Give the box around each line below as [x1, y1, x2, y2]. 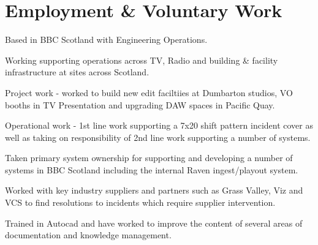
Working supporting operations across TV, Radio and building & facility [5, 53, 278, 66]
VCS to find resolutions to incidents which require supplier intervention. [5, 196, 276, 209]
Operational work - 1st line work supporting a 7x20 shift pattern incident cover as [5, 119, 314, 132]
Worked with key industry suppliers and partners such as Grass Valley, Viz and [5, 184, 303, 197]
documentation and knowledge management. [5, 228, 172, 241]
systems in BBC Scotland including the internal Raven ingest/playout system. [5, 163, 298, 176]
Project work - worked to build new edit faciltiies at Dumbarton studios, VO [5, 86, 293, 99]
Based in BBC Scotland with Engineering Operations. [5, 33, 208, 46]
